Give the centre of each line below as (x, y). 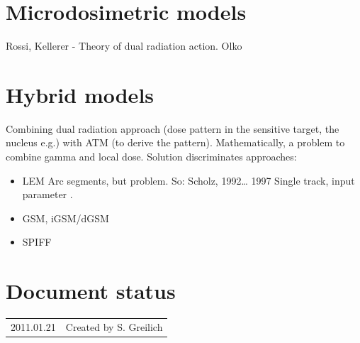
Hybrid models (80, 94)
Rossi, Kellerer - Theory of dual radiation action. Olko (124, 46)
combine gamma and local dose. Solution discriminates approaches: (151, 157)
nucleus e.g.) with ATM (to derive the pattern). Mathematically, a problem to (175, 142)
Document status (91, 291)
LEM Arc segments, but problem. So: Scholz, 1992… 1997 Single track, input (189, 180)
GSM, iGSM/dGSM (66, 218)
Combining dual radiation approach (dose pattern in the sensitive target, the (173, 128)
